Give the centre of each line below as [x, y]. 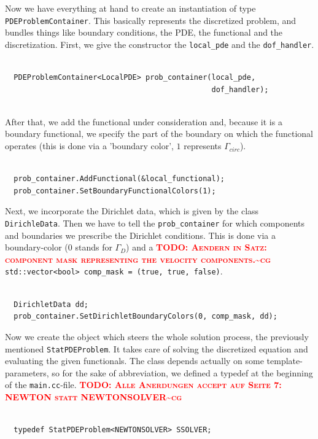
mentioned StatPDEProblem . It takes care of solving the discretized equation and [157, 348]
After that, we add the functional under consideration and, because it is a [144, 121]
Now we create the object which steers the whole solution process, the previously [157, 336]
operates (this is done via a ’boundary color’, [89, 146]
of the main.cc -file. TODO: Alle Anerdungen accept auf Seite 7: [143, 385]
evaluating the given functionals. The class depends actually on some [134, 361]
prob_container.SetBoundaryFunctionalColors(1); [115, 191]
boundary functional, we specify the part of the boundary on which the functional [159, 134]
